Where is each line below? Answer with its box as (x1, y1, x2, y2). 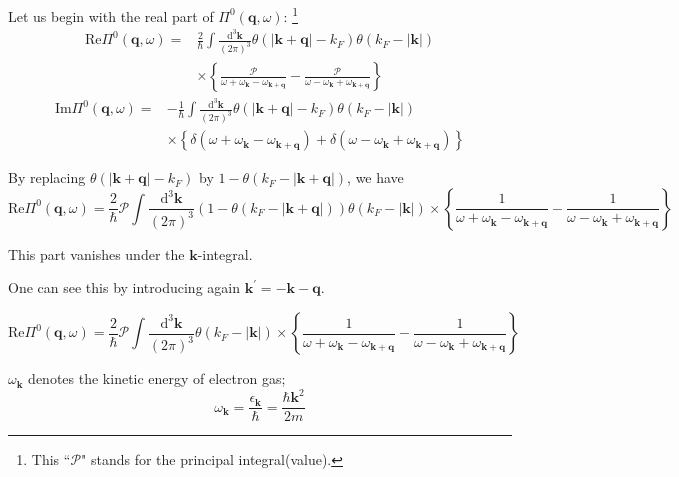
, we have (347, 167, 404, 188)
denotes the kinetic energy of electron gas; (28, 368, 286, 389)
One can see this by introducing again (8, 277, 240, 298)
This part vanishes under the (8, 243, 185, 264)
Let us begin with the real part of (8, 5, 214, 26)
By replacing (8, 167, 86, 188)
